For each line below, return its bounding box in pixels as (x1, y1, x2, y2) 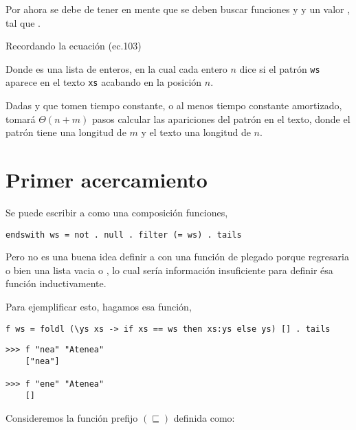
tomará (5, 111, 36, 126)
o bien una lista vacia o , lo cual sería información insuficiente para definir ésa (5, 262, 333, 277)
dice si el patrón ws (239, 61, 320, 76)
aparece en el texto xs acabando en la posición (5, 75, 202, 89)
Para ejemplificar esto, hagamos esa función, (5, 299, 192, 314)
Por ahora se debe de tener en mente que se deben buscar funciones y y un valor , (5, 2, 351, 16)
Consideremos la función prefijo (5, 410, 138, 425)
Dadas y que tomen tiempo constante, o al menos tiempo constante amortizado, (5, 98, 342, 113)
